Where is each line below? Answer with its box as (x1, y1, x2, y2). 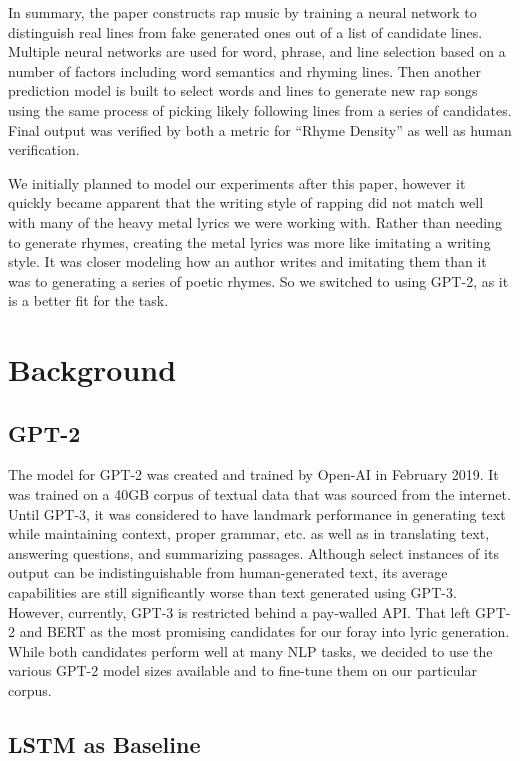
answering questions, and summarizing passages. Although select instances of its (8, 542, 499, 563)
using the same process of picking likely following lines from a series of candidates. (8, 99, 512, 120)
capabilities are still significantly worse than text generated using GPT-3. (8, 582, 457, 603)
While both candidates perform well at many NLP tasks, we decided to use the (8, 640, 493, 661)
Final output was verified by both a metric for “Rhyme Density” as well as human (8, 119, 512, 140)
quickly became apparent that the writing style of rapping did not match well (8, 192, 484, 213)
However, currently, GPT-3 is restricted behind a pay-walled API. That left (8, 601, 471, 622)
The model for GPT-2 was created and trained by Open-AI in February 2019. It (8, 464, 499, 485)
